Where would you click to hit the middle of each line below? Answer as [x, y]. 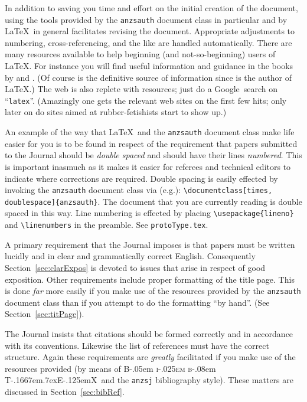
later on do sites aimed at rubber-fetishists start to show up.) [116, 112]
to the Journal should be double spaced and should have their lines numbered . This [153, 155]
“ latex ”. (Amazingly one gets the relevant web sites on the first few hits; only [146, 100]
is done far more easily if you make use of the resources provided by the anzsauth [153, 291]
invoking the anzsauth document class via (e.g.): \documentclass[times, [139, 190]
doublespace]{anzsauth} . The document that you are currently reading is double [153, 201]
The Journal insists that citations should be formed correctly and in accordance [149, 333]
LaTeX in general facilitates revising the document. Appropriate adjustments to [150, 31]
